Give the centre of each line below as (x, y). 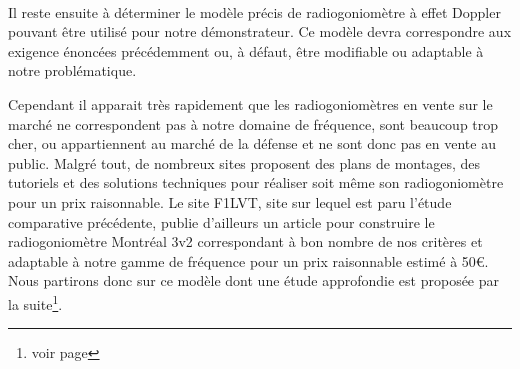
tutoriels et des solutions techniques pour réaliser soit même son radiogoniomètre (256, 182)
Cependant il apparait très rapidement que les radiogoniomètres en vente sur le (250, 103)
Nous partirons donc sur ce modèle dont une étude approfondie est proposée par (254, 280)
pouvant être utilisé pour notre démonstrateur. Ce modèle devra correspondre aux (260, 31)
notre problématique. (72, 70)
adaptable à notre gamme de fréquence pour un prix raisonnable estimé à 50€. (248, 260)
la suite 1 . (35, 302)
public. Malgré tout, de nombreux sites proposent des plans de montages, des (244, 162)
